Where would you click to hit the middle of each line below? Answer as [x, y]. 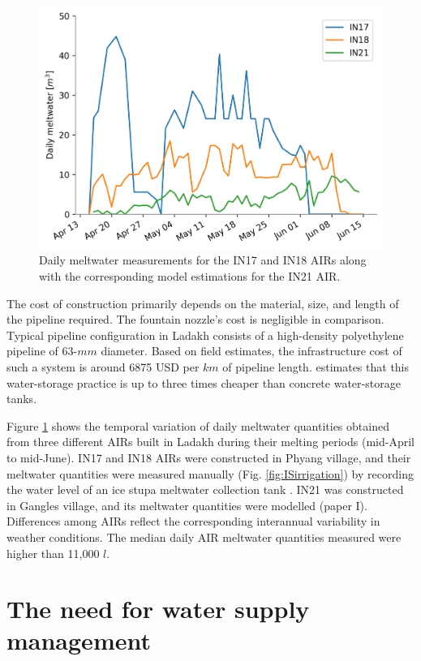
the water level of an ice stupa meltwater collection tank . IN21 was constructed [205, 489]
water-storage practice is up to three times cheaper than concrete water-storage [204, 382]
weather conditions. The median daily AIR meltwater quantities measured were [204, 537]
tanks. [22, 399]
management [79, 640]
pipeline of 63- [42, 351]
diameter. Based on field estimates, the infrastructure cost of [251, 351]
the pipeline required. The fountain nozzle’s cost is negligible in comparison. [195, 319]
